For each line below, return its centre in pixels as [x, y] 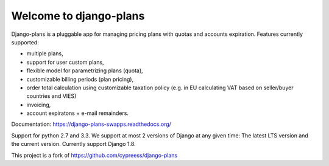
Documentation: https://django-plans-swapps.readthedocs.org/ [91, 124]
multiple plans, [45, 54]
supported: [25, 42]
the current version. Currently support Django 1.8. [74, 144]
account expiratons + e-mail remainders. [78, 113]
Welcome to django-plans [78, 16]
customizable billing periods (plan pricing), [80, 79]
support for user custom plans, [65, 62]
